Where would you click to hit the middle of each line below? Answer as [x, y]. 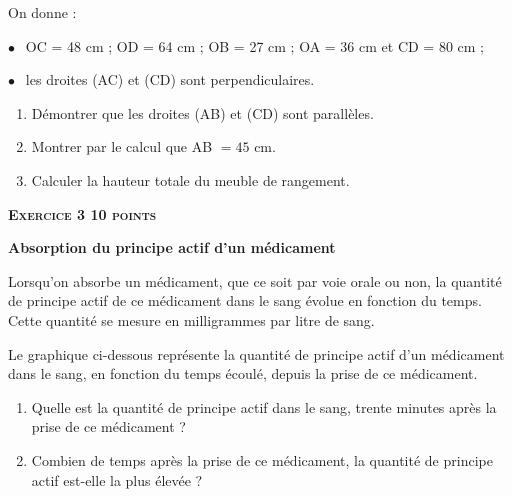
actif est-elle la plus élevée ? [117, 479]
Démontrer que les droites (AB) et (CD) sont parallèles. [202, 112]
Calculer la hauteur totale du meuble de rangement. [190, 179]
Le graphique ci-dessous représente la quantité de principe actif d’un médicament [256, 353]
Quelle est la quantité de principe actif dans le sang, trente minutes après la [264, 406]
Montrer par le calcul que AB [122, 146]
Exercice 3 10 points [82, 213]
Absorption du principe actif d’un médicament [172, 247]
